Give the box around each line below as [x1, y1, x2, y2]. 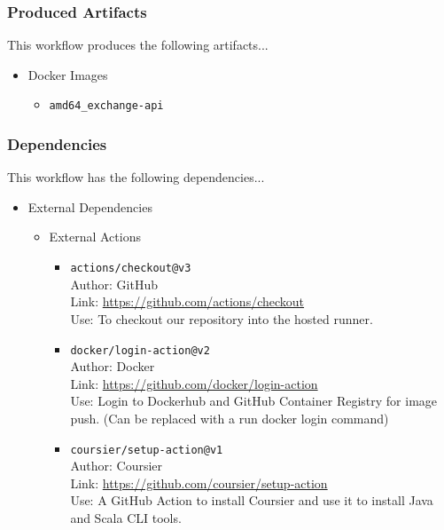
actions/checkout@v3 [70, 262, 191, 275]
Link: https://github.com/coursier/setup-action [70, 473, 328, 492]
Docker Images [27, 65, 108, 83]
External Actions [49, 227, 141, 246]
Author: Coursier [70, 456, 163, 475]
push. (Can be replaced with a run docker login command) [70, 408, 389, 427]
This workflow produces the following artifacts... [7, 36, 269, 54]
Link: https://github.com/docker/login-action [70, 374, 318, 392]
